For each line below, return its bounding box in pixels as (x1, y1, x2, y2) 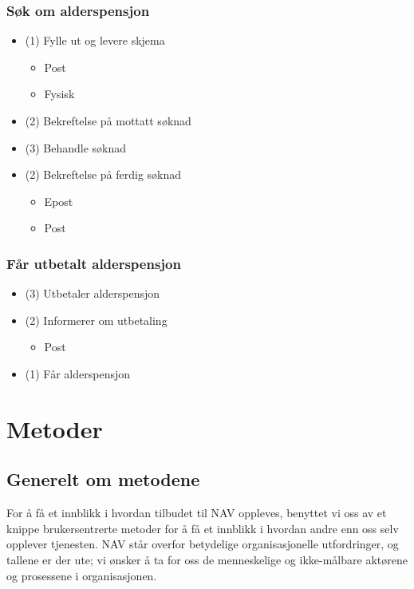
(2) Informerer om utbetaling (25, 311, 168, 328)
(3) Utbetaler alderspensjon (25, 285, 160, 302)
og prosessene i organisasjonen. (6, 567, 157, 583)
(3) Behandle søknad (25, 139, 127, 156)
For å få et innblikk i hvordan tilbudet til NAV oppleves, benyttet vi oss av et (6, 504, 387, 521)
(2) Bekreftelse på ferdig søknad (25, 166, 182, 183)
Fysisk (44, 85, 75, 102)
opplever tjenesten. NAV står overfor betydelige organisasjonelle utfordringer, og (6, 536, 399, 552)
